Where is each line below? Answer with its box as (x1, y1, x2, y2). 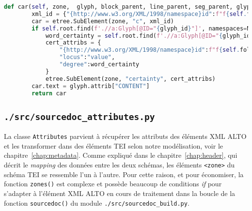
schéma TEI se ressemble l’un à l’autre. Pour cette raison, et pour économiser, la (4, 169, 244, 179)
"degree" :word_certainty (59, 61, 140, 68)
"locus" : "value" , (59, 54, 115, 61)
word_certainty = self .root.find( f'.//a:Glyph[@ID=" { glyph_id (45, 32, 251, 39)
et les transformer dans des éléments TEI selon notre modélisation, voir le (4, 140, 223, 151)
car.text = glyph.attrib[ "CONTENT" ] (31, 82, 150, 90)
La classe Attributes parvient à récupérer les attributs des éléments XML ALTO (4, 131, 247, 141)
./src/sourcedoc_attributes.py (4, 111, 155, 122)
